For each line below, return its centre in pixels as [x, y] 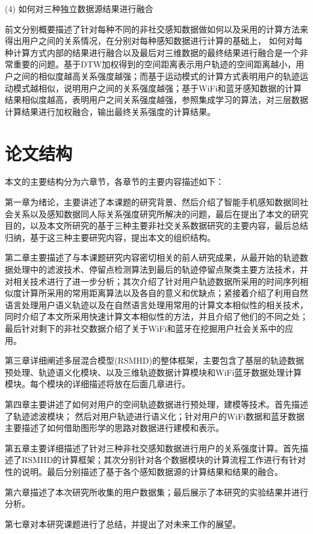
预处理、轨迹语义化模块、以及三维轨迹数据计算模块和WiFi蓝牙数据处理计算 [153, 372]
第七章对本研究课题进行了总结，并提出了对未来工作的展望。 [123, 523]
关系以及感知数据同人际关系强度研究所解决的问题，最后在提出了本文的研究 [160, 213]
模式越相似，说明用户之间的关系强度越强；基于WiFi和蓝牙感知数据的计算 [157, 88]
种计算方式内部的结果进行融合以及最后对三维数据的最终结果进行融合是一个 [152, 52]
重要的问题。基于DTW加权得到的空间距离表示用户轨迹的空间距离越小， [154, 64]
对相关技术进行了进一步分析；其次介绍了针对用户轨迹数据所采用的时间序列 [152, 281]
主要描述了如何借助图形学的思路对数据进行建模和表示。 [114, 428]
